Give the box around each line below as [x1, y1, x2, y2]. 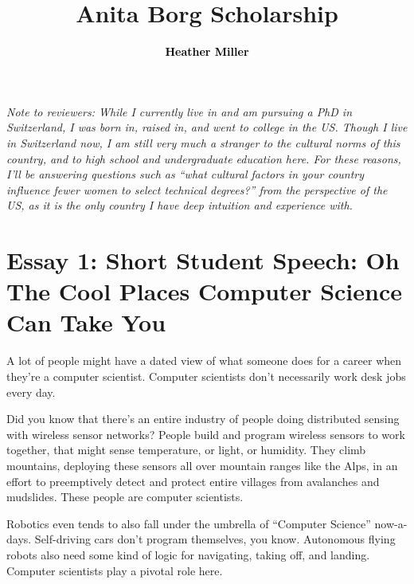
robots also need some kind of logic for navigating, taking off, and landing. [6, 546, 370, 562]
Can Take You [6, 306, 166, 339]
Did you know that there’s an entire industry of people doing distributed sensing [6, 410, 400, 427]
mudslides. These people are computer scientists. [6, 488, 244, 505]
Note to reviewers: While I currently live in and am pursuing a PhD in [6, 103, 353, 120]
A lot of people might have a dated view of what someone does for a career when [6, 352, 402, 369]
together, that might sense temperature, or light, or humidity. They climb [6, 441, 366, 458]
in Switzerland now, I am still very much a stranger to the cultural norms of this [6, 134, 400, 151]
